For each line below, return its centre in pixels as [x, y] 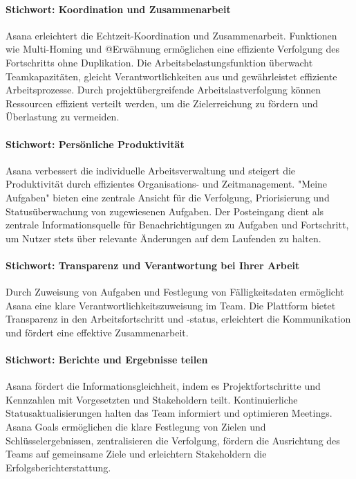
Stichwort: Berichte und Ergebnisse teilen [107, 360]
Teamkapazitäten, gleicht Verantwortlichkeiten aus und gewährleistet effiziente [171, 76]
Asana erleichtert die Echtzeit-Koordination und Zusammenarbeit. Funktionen [171, 35]
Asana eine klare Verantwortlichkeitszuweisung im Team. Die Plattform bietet [171, 305]
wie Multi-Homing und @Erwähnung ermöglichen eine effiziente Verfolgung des [173, 49]
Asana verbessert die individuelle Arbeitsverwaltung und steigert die [151, 170]
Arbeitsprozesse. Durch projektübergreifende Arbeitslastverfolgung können [163, 90]
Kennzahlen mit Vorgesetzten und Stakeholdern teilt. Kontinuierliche [152, 399]
